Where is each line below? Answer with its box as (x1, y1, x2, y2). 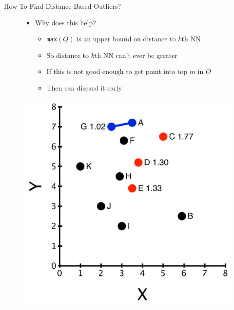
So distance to (46, 50, 89, 60)
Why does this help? (35, 17, 96, 27)
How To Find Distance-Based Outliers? (4, 1, 121, 11)
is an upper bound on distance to (77, 34, 176, 44)
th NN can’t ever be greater (94, 50, 178, 60)
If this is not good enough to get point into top (46, 66, 187, 76)
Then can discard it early (46, 83, 122, 93)
